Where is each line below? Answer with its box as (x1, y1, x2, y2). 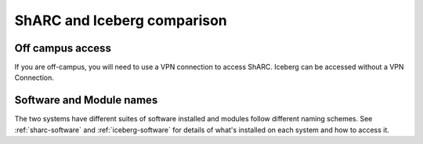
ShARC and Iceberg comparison (14, 12, 227, 29)
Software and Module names (14, 94, 158, 107)
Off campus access (14, 41, 111, 55)
